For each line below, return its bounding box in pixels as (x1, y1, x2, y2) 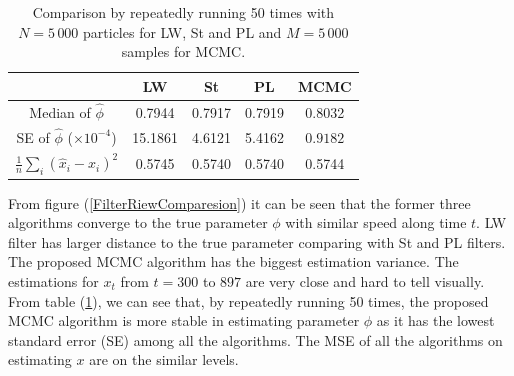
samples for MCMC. (121, 41, 246, 62)
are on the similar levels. (89, 349, 239, 370)
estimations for (8, 270, 99, 291)
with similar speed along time (285, 212, 467, 233)
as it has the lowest (376, 310, 495, 331)
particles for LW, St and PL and (83, 21, 282, 42)
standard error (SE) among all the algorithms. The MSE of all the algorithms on (8, 329, 503, 350)
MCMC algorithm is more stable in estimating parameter (8, 310, 360, 331)
